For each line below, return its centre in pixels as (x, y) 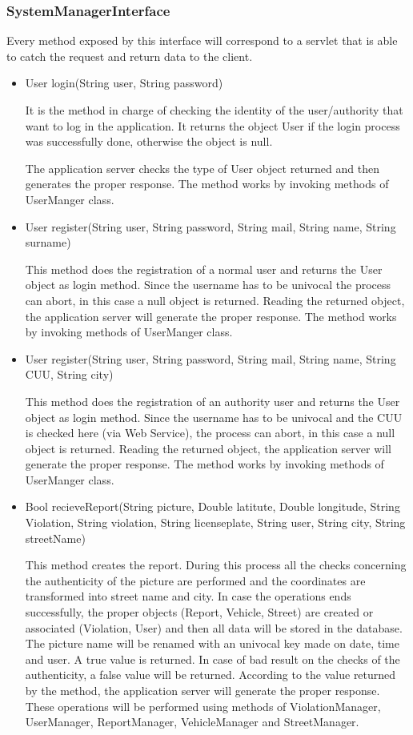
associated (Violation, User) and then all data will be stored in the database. (214, 627)
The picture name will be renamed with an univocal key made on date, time (212, 643)
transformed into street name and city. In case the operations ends (188, 596)
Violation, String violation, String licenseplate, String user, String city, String (215, 522)
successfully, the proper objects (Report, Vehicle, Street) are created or (199, 612)
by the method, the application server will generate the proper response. (202, 690)
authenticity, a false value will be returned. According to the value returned (211, 675)
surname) (48, 242)
